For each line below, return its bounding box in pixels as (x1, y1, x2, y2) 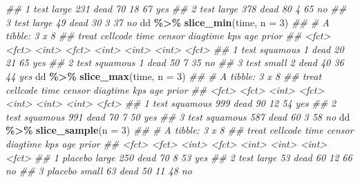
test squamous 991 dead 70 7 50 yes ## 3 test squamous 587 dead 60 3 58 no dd (6, 109, 350, 123)
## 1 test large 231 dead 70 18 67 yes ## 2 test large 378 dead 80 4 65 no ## (6, 1, 347, 15)
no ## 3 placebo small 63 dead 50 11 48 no (6, 163, 192, 178)
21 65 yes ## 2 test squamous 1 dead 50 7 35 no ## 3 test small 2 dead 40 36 (6, 55, 344, 70)
